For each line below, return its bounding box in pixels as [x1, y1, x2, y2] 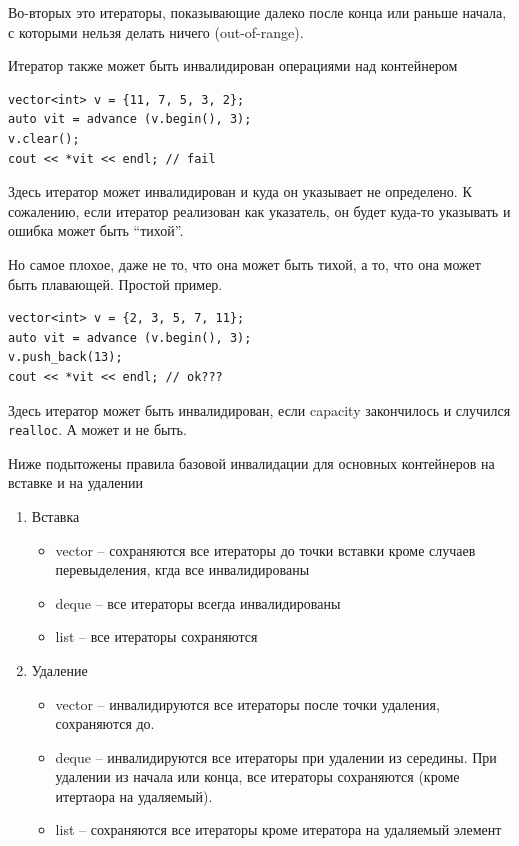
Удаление [31, 659, 88, 680]
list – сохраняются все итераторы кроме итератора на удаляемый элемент [55, 819, 502, 840]
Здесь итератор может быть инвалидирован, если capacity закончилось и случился [8, 399, 511, 420]
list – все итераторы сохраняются [55, 626, 258, 647]
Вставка [31, 505, 80, 526]
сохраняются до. [55, 713, 155, 734]
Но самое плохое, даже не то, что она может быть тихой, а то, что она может [8, 253, 481, 274]
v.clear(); [8, 131, 80, 146]
